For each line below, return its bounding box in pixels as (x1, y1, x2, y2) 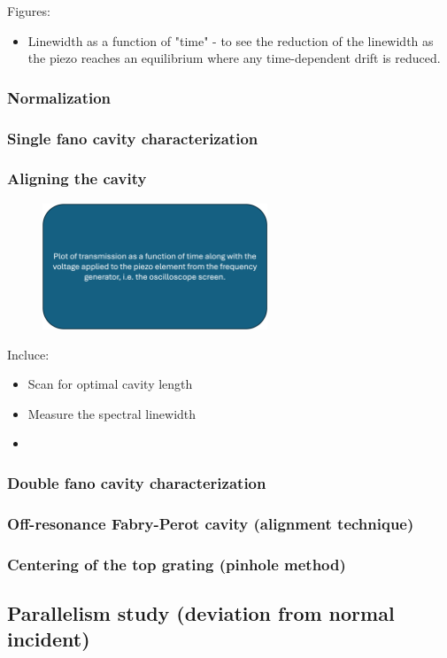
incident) (7, 625, 90, 653)
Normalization (7, 86, 112, 108)
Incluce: (7, 344, 50, 363)
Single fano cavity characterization (7, 127, 258, 149)
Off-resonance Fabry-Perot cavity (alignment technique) (7, 512, 414, 534)
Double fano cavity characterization (7, 471, 266, 493)
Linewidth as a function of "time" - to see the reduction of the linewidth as (27, 31, 434, 50)
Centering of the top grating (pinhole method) (7, 553, 346, 575)
